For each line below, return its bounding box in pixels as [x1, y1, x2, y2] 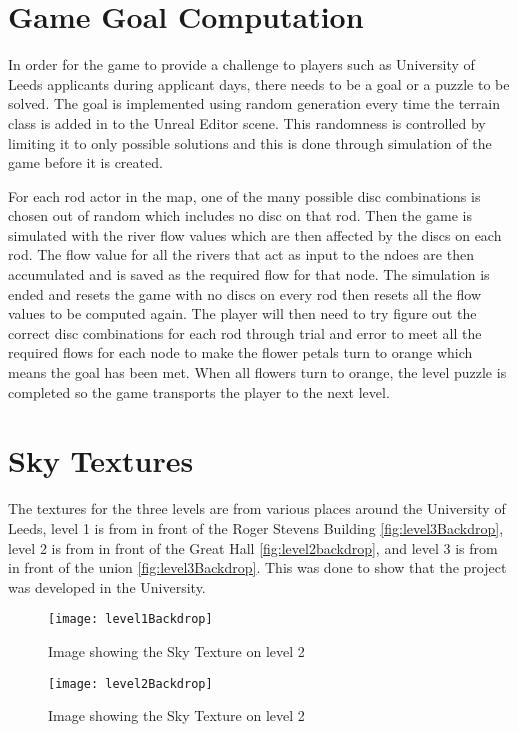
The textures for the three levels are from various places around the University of [8, 498, 506, 519]
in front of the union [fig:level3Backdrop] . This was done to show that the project [8, 557, 507, 578]
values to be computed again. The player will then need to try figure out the [8, 303, 477, 324]
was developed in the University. [8, 576, 206, 597]
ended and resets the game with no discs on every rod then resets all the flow [8, 283, 482, 304]
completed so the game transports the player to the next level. [8, 381, 390, 402]
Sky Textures [8, 440, 194, 481]
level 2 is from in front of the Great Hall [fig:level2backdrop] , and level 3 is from [8, 537, 498, 558]
